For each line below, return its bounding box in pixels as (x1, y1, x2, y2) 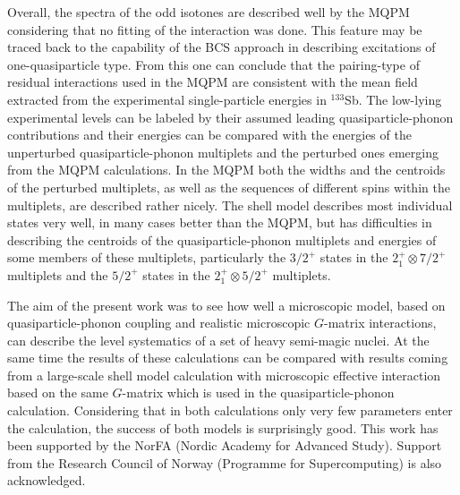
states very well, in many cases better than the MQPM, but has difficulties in (7, 213, 432, 232)
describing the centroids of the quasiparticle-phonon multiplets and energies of (7, 230, 437, 249)
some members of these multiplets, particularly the (7, 248, 286, 267)
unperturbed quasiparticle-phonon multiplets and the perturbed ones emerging (7, 142, 439, 161)
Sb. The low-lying (345, 90, 442, 108)
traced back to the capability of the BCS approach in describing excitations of (7, 38, 436, 56)
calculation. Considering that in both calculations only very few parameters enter (7, 401, 453, 420)
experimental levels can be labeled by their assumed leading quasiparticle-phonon (7, 107, 454, 126)
